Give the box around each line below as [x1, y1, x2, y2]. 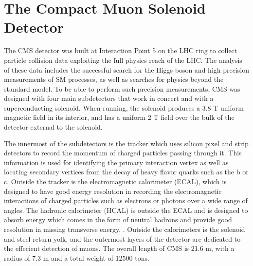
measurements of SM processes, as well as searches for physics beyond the [4, 74, 224, 84]
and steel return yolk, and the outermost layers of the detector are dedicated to [4, 233, 241, 244]
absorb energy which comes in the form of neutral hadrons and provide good [4, 214, 232, 225]
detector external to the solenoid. [4, 122, 103, 132]
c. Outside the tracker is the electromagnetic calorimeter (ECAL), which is [4, 176, 227, 187]
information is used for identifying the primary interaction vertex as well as [4, 157, 229, 167]
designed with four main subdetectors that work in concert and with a [4, 93, 214, 103]
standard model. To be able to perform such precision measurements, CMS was [4, 83, 240, 94]
